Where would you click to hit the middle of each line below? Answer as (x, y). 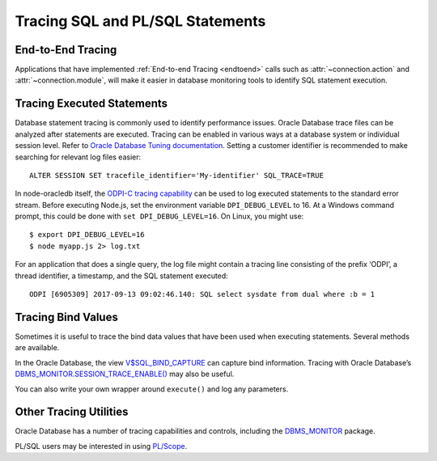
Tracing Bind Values (67, 317)
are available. (37, 348)
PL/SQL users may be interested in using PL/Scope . (101, 446)
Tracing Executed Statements (91, 104)
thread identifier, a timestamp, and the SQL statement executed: (121, 276)
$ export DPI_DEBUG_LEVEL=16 (87, 235)
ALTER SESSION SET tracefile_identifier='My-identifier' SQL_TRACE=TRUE (176, 175)
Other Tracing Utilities (72, 412)
